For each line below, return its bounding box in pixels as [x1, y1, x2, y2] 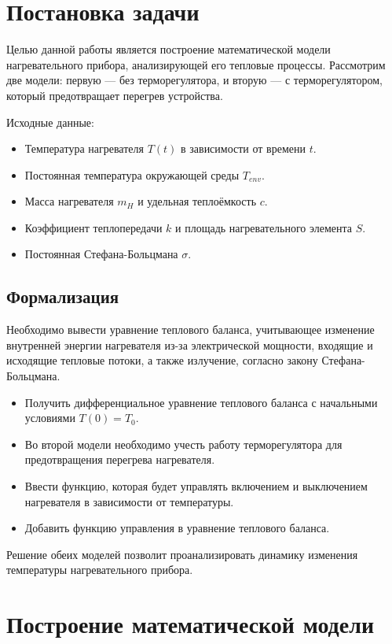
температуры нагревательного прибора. [6, 561, 193, 578]
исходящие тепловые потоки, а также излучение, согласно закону [6, 352, 318, 368]
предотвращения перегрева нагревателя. [24, 451, 215, 468]
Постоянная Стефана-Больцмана [24, 246, 178, 262]
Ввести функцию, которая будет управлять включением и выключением [24, 478, 368, 494]
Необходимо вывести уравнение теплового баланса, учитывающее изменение [6, 321, 375, 338]
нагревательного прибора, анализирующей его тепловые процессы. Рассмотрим [6, 56, 386, 72]
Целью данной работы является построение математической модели [6, 41, 331, 57]
